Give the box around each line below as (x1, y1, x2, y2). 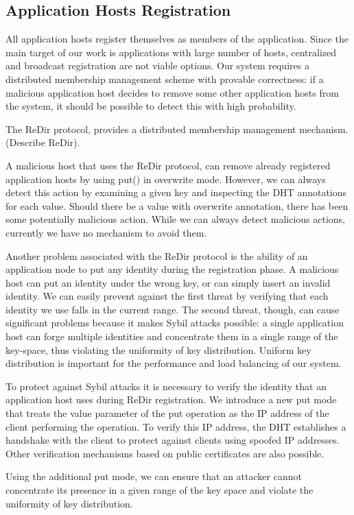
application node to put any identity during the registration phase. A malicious (5, 262, 339, 276)
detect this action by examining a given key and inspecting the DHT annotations (5, 185, 347, 200)
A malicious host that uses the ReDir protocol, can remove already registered (5, 158, 331, 172)
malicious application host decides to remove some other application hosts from (5, 85, 339, 99)
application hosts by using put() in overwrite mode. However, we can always (5, 171, 326, 186)
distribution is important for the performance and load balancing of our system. (5, 356, 342, 370)
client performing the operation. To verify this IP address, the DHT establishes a (5, 419, 346, 433)
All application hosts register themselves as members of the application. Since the (5, 32, 349, 46)
